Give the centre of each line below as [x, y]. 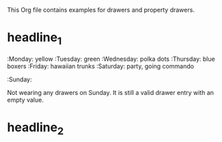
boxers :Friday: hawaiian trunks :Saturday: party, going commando [101, 66]
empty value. [26, 100]
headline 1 [34, 39]
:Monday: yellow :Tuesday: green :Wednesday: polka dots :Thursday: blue [111, 59]
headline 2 [36, 128]
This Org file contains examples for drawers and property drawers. [101, 10]
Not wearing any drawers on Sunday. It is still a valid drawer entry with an [110, 92]
